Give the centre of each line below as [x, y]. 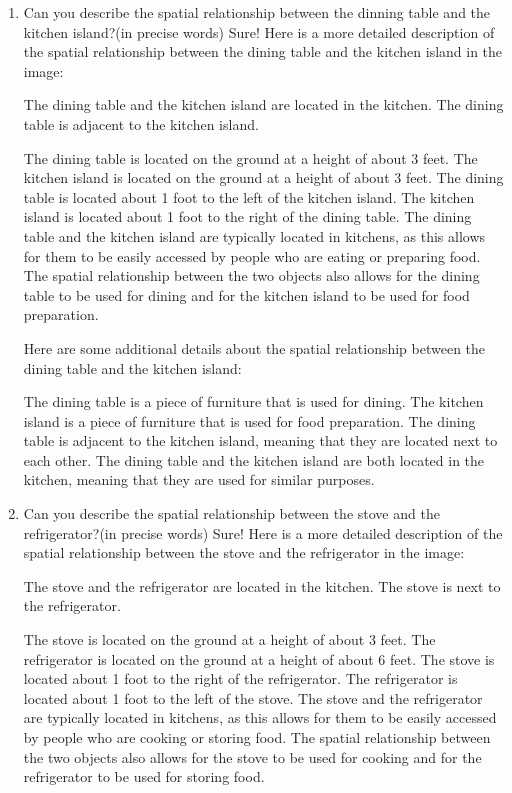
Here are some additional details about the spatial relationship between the [254, 347]
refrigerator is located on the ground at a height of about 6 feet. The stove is [259, 658]
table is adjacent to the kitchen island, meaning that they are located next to [260, 440]
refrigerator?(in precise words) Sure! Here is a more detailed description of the [263, 532]
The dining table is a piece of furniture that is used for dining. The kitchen [253, 401]
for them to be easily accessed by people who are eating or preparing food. [252, 255]
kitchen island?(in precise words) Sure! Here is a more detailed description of [259, 31]
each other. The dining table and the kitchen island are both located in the [254, 459]
